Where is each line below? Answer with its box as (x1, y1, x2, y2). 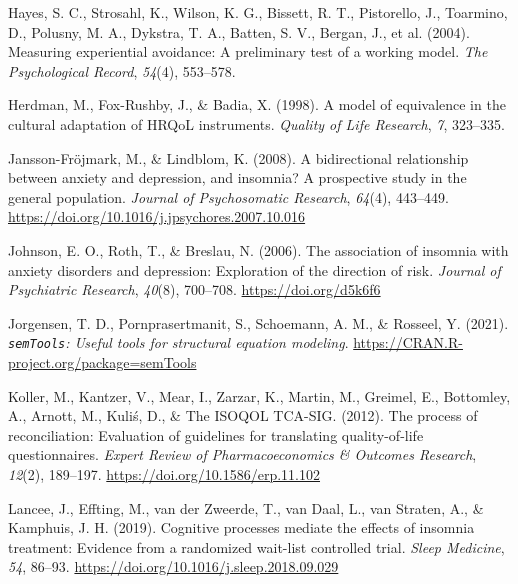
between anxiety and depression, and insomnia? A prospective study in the (8, 167, 467, 188)
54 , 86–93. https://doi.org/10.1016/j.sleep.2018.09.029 (8, 556, 339, 577)
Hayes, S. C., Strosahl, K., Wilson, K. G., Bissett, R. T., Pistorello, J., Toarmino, (8, 2, 508, 22)
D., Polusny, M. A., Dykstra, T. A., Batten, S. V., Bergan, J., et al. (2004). (8, 21, 470, 42)
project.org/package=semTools (8, 351, 197, 372)
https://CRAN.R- (353, 332, 463, 353)
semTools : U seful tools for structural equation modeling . (8, 332, 349, 353)
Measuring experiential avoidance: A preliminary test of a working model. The (8, 41, 488, 62)
